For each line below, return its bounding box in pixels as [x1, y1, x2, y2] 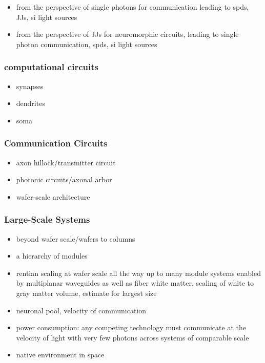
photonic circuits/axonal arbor [16, 174, 112, 185]
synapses [16, 80, 44, 91]
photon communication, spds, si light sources [16, 38, 157, 49]
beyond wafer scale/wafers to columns [16, 233, 135, 244]
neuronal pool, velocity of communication [16, 305, 147, 315]
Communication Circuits [4, 137, 108, 150]
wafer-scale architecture [16, 191, 90, 202]
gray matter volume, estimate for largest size [16, 287, 157, 298]
